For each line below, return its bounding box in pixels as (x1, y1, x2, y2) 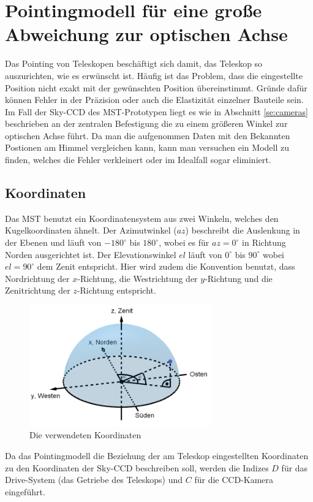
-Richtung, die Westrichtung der (77, 272, 198, 284)
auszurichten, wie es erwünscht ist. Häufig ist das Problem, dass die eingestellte (5, 69, 303, 82)
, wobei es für (159, 236, 209, 249)
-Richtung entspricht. (77, 284, 156, 297)
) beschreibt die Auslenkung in (185, 224, 300, 237)
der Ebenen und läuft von (5, 236, 102, 249)
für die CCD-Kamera (194, 473, 274, 486)
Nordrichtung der (5, 272, 70, 284)
